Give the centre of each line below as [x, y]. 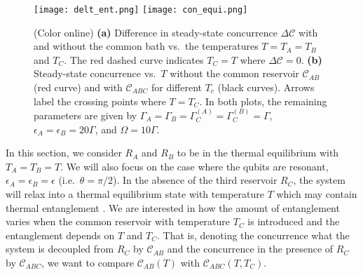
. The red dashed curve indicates [134, 59]
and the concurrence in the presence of [250, 249]
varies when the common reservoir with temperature [118, 221]
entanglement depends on [60, 235]
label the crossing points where [100, 101]
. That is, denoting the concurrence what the [253, 235]
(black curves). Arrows [266, 87]
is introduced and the [294, 221]
